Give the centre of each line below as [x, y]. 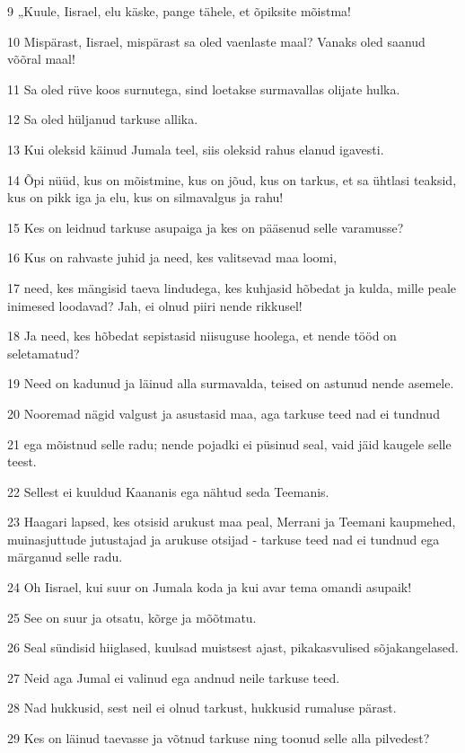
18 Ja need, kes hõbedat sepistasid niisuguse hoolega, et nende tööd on [202, 336]
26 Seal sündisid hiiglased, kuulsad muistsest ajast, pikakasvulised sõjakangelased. [233, 647]
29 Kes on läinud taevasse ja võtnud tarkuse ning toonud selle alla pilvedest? [219, 738]
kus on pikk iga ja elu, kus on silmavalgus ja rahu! [145, 197]
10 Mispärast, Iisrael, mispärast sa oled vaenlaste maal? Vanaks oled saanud [216, 41]
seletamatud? [44, 353]
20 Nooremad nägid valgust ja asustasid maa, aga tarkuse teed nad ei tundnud [224, 413]
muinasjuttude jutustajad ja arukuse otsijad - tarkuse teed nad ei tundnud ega [224, 539]
